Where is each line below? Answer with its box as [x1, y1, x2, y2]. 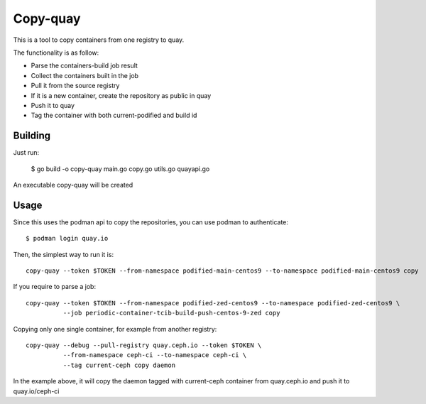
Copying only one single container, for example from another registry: [13, 324, 217, 333]
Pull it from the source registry [31, 82, 120, 90]
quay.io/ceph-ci [13, 387, 60, 395]
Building [13, 130, 51, 142]
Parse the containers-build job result [31, 61, 138, 70]
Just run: [13, 148, 40, 157]
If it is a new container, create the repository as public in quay [31, 91, 212, 99]
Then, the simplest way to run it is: [13, 250, 114, 258]
